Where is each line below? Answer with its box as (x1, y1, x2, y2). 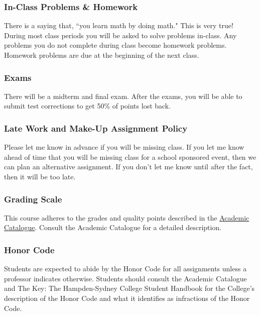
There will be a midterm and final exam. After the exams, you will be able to (4, 90, 242, 101)
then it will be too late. (4, 171, 76, 181)
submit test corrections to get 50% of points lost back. (4, 100, 171, 111)
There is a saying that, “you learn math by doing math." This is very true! (4, 20, 233, 31)
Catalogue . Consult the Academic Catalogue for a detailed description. (4, 222, 222, 233)
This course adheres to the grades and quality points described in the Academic (4, 212, 249, 223)
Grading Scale (4, 192, 62, 205)
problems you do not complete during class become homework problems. (4, 40, 227, 50)
